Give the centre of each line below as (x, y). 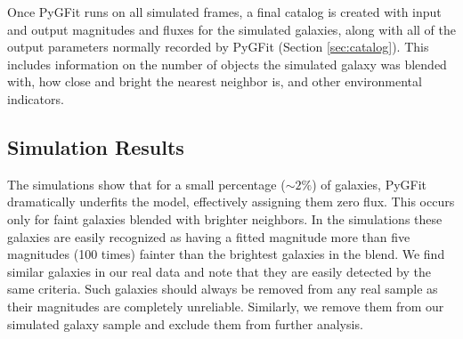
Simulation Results (96, 146)
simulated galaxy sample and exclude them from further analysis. (185, 323)
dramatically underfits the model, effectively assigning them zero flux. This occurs (231, 202)
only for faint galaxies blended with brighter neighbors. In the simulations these (225, 218)
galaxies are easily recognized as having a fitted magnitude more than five (209, 236)
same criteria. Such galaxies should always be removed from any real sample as (223, 289)
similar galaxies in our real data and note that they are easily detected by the (219, 271)
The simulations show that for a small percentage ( (146, 184)
